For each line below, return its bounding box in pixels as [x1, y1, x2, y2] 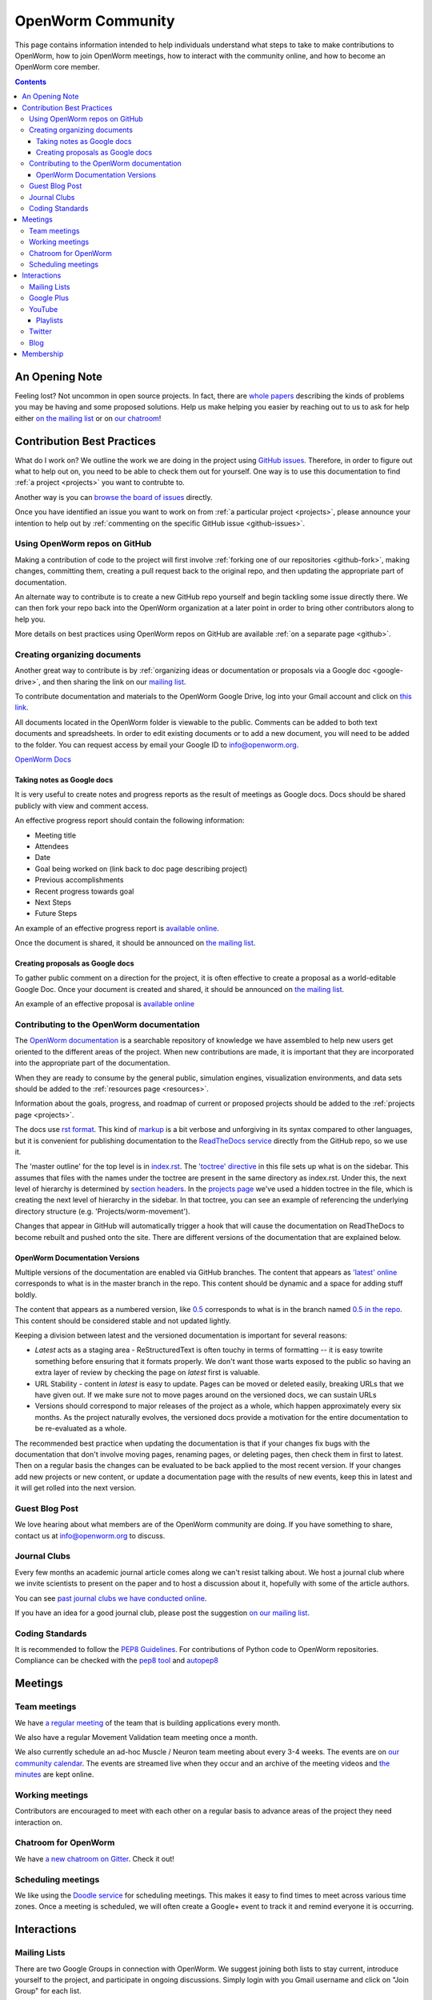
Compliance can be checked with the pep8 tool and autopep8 [14, 1656, 219, 1666]
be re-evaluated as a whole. [34, 1424, 127, 1434]
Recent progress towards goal [34, 886, 134, 896]
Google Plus [29, 293, 70, 303]
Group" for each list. [14, 1986, 82, 1996]
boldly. [14, 1290, 38, 1299]
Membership [22, 349, 64, 359]
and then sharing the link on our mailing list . [42, 677, 186, 686]
